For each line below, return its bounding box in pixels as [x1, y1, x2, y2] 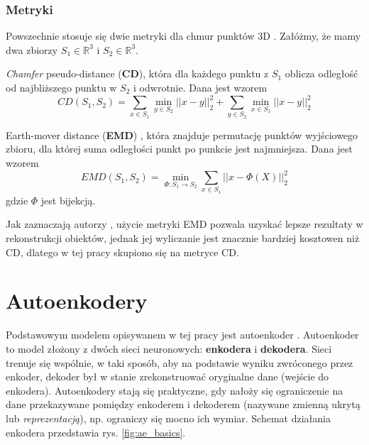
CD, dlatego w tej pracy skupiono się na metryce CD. [6, 244, 239, 259]
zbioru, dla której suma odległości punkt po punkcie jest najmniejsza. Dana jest [6, 141, 353, 156]
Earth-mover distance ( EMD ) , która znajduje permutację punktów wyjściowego [6, 127, 358, 142]
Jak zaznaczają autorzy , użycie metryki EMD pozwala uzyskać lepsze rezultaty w [6, 216, 363, 231]
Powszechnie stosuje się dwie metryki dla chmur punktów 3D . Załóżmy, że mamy [6, 28, 361, 43]
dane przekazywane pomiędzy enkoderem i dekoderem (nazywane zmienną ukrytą [6, 397, 360, 412]
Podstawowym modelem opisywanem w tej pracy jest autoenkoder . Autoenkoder [6, 327, 359, 342]
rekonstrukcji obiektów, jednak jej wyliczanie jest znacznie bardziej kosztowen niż [6, 231, 360, 246]
